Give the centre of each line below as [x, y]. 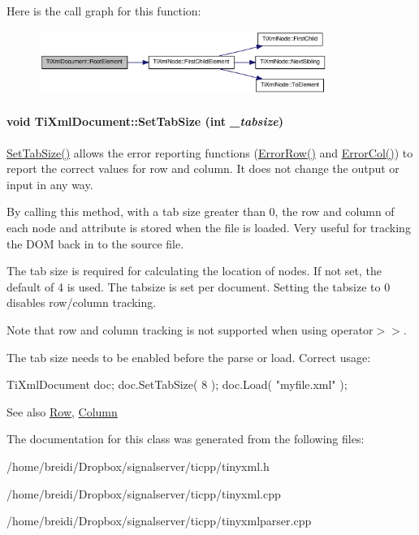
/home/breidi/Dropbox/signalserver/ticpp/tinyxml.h [138, 466]
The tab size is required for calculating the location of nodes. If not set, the [194, 271]
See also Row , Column [62, 411]
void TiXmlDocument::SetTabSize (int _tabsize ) [145, 121]
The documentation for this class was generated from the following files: [186, 439]
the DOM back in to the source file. [95, 243]
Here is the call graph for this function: [104, 11]
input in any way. [50, 184]
